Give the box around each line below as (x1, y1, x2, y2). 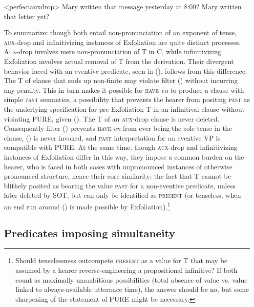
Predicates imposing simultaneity (4, 225, 175, 240)
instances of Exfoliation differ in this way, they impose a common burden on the (4, 151, 244, 162)
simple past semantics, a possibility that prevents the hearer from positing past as (4, 94, 250, 104)
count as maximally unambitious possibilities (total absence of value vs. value (15, 274, 248, 285)
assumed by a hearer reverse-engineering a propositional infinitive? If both (15, 265, 238, 275)
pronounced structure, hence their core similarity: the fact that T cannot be (4, 171, 231, 181)
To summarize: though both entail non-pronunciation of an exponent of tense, (4, 27, 237, 38)
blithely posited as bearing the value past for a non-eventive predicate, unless (4, 180, 235, 190)
